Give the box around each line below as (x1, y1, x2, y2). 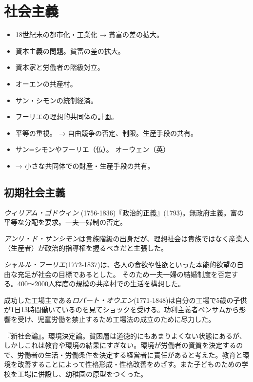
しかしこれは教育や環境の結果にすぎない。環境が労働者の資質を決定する (4, 340, 236, 350)
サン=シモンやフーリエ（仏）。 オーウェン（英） (15, 144, 170, 154)
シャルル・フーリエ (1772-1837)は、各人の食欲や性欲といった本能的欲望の (4, 259, 237, 270)
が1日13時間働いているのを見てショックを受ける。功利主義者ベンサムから (4, 304, 239, 315)
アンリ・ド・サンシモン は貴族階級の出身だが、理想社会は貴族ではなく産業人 (4, 233, 250, 243)
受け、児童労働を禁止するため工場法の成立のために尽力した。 (17, 314, 215, 324)
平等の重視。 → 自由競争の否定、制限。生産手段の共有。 (15, 127, 198, 138)
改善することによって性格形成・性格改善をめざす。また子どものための (17, 359, 242, 369)
